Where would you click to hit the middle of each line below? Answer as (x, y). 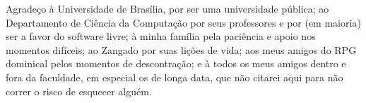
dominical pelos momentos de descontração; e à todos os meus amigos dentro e (176, 63)
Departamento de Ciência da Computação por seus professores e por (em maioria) (183, 22)
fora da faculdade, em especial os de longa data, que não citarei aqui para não (175, 77)
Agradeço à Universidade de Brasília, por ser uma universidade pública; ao (167, 8)
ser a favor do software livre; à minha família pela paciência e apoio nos (161, 36)
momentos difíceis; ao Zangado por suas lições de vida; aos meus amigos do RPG (181, 49)
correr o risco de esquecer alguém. (79, 91)
